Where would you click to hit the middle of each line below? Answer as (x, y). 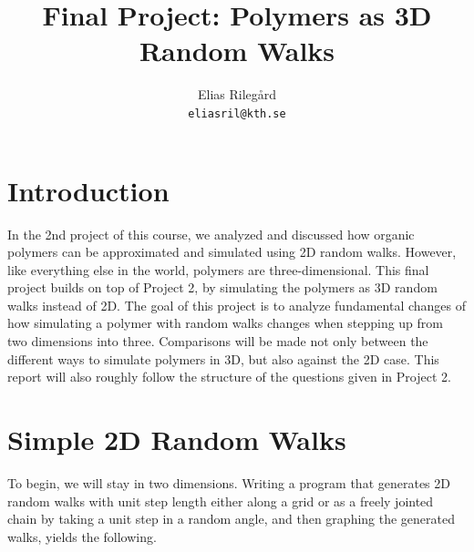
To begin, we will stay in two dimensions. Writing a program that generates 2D (229, 482)
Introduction (88, 190)
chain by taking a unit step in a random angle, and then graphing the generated (232, 519)
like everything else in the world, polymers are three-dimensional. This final (218, 269)
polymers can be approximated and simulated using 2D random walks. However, (232, 252)
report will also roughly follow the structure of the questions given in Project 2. (229, 377)
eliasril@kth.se (237, 113)
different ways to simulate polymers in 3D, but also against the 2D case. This (223, 358)
